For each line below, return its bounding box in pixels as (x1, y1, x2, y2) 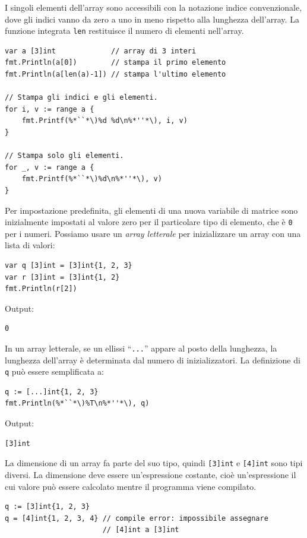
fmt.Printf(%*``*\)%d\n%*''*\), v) (21, 175, 162, 183)
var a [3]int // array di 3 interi (5, 46, 197, 55)
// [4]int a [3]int (102, 526, 179, 534)
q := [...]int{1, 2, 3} (5, 387, 99, 396)
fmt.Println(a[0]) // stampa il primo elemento (5, 58, 226, 67)
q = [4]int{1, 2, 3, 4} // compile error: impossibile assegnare (5, 514, 268, 523)
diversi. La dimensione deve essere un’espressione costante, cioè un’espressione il (5, 468, 296, 480)
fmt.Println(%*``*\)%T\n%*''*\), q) (5, 399, 150, 408)
